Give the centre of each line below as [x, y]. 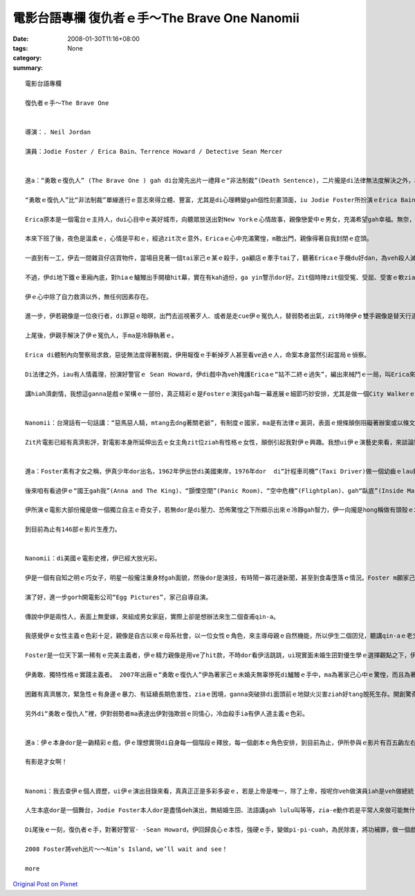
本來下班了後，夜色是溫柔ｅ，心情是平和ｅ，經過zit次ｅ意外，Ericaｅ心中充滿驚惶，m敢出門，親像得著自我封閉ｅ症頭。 [199, 239]
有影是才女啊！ [46, 762]
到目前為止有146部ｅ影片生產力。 [73, 529]
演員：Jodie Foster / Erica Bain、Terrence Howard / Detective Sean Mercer [154, 151]
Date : [21, 39]
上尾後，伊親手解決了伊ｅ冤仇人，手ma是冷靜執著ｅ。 [101, 335]
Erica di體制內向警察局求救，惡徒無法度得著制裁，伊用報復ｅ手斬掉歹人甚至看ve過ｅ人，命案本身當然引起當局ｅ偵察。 [198, 355]
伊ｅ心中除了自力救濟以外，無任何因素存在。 [89, 297]
